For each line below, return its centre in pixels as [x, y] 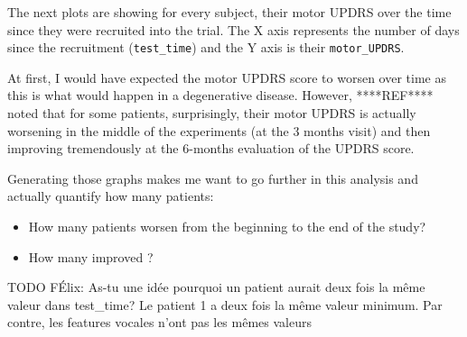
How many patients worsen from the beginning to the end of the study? [227, 226]
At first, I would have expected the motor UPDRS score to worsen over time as [227, 77]
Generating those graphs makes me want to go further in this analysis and [213, 178]
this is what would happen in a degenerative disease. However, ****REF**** [220, 95]
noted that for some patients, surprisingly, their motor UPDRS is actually [212, 113]
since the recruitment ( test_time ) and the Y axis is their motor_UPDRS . [206, 47]
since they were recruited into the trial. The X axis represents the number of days [233, 29]
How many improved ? [91, 256]
